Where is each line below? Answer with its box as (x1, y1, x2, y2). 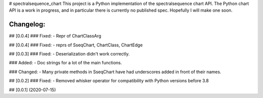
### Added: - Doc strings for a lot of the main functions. (9, 60, 122, 66)
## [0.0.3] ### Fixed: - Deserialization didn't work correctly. (9, 51, 130, 57)
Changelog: (9, 20, 46, 29)
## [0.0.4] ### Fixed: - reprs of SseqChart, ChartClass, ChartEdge (9, 42, 143, 48)
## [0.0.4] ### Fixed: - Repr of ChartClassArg (9, 33, 102, 39)
